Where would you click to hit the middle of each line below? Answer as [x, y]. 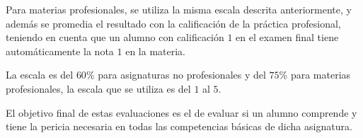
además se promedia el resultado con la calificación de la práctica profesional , [173, 23]
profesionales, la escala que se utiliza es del [98, 88]
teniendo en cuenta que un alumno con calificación [115, 37]
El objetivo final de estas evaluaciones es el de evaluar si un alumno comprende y [181, 112]
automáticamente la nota [60, 51]
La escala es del [40, 75]
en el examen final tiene [287, 37]
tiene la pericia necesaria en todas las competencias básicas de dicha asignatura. [179, 126]
